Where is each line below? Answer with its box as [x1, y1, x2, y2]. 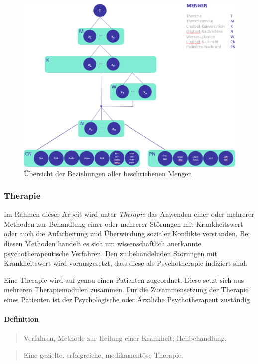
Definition [4, 314, 39, 324]
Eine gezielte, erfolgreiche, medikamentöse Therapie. [23, 350, 183, 360]
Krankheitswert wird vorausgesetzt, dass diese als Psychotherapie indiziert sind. [4, 258, 248, 268]
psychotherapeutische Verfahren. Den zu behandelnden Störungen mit [4, 248, 217, 258]
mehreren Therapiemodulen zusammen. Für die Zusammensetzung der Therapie [4, 284, 249, 295]
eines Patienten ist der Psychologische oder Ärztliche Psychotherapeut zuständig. [4, 294, 252, 305]
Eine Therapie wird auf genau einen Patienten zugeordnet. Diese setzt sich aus [4, 274, 244, 285]
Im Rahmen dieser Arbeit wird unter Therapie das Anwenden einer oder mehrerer [4, 209, 254, 219]
